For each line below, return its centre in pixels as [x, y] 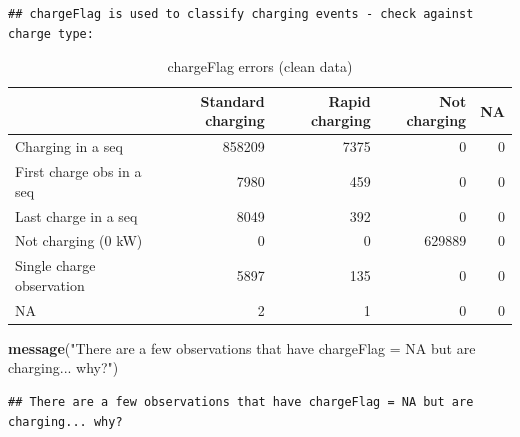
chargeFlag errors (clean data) [260, 66]
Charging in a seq [69, 146]
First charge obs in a [78, 171]
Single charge [55, 265]
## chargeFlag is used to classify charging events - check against [241, 14]
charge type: [51, 33]
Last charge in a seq [76, 215]
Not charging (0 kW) [79, 240]
